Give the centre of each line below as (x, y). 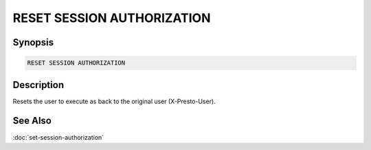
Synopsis (33, 42)
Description (38, 85)
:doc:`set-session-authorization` (58, 137)
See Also (32, 121)
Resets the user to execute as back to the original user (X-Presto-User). (114, 101)
